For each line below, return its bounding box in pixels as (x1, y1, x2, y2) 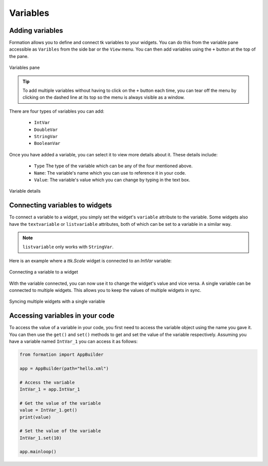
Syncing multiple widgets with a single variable (9, 298, 105, 305)
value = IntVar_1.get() (19, 407, 78, 413)
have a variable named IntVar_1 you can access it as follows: (9, 338, 138, 344)
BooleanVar (34, 140, 61, 146)
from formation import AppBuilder (19, 352, 104, 357)
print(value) (19, 414, 52, 420)
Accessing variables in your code (9, 312, 115, 320)
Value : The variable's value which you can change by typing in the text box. (34, 177, 191, 183)
